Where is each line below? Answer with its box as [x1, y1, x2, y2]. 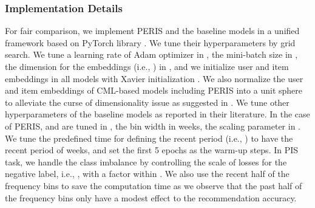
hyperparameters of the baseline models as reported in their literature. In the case [5, 108, 310, 120]
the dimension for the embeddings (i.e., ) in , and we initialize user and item [5, 60, 289, 72]
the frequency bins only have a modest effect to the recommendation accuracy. [5, 191, 297, 204]
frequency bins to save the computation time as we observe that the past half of [5, 179, 302, 192]
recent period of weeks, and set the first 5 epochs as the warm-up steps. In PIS [5, 144, 299, 156]
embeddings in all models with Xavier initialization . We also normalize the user [5, 72, 303, 85]
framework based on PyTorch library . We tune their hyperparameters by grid [5, 36, 296, 49]
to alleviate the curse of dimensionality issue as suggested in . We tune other [5, 95, 290, 108]
